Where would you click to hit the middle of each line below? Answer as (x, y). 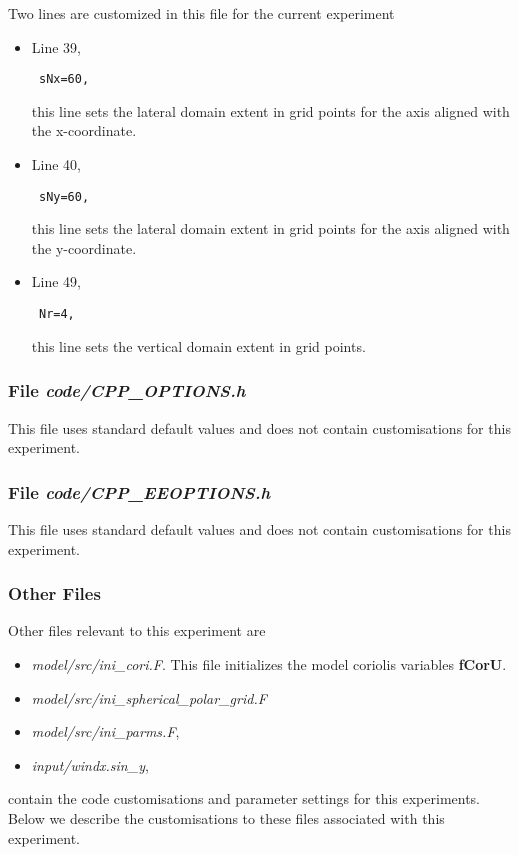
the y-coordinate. (84, 247)
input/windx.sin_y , (90, 764)
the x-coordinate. (84, 130)
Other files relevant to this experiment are (137, 630)
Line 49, (56, 281)
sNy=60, (64, 196)
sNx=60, (64, 79)
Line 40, (56, 164)
